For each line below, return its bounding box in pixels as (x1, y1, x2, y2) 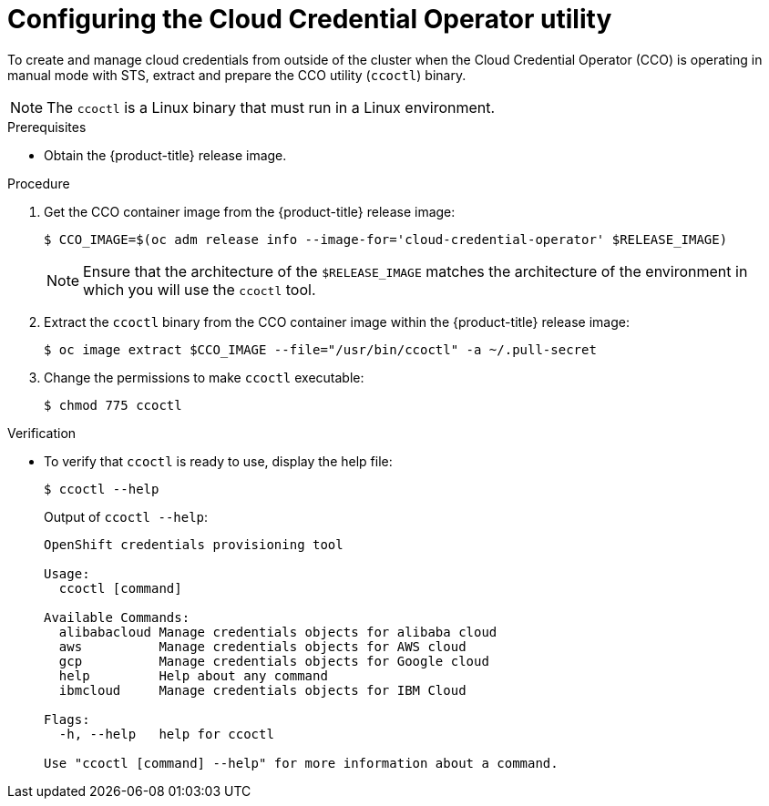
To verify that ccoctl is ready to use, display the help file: (44, 453, 393, 469)
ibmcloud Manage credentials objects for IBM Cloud (58, 682, 467, 698)
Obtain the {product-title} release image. (44, 147, 287, 163)
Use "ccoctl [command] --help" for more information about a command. (44, 755, 559, 770)
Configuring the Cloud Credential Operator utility (7, 4, 612, 35)
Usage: (44, 566, 90, 581)
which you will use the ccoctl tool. (83, 280, 316, 299)
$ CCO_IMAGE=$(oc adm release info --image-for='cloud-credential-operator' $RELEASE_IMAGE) (44, 231, 728, 247)
